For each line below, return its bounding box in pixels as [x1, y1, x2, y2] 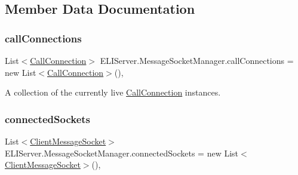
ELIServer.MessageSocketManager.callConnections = [100, 54, 294, 66]
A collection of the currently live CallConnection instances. [5, 86, 221, 99]
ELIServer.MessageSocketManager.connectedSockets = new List [5, 146, 239, 159]
